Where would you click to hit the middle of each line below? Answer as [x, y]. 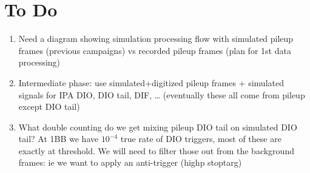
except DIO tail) [49, 107]
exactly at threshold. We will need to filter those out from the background [156, 150]
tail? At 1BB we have [59, 139]
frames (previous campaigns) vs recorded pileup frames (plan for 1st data [155, 50]
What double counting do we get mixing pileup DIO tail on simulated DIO [158, 127]
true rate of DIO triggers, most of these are [201, 139]
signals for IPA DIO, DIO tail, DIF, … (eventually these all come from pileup [162, 94]
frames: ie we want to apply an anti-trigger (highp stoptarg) [130, 162]
